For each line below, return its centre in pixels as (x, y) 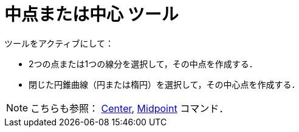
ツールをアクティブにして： (59, 43)
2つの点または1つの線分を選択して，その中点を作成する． (143, 64)
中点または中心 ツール (91, 15)
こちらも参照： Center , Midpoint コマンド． (130, 108)
